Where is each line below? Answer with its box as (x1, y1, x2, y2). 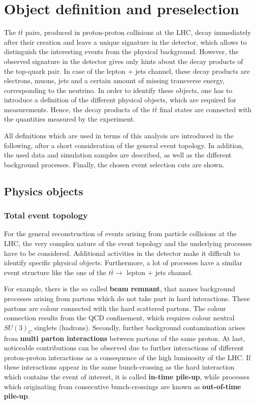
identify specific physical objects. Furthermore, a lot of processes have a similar (4, 257, 243, 268)
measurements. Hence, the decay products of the (4, 104, 150, 114)
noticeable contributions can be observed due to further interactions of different (4, 342, 244, 353)
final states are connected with (160, 104, 252, 114)
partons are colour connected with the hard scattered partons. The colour (4, 303, 226, 313)
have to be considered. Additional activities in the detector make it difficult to (4, 248, 240, 258)
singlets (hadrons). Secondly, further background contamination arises (34, 322, 245, 332)
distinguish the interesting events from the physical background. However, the (4, 46, 239, 57)
